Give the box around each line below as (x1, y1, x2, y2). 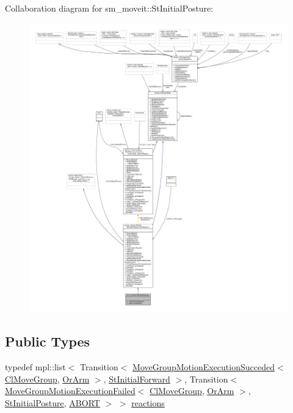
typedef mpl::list (5, 360, 66, 373)
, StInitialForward (103, 372, 170, 385)
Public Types (5, 332, 90, 351)
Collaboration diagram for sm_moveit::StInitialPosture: (5, 2, 214, 14)
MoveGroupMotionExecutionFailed (5, 384, 136, 397)
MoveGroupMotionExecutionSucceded (132, 360, 275, 373)
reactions (131, 396, 165, 409)
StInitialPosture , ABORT (5, 396, 100, 409)
